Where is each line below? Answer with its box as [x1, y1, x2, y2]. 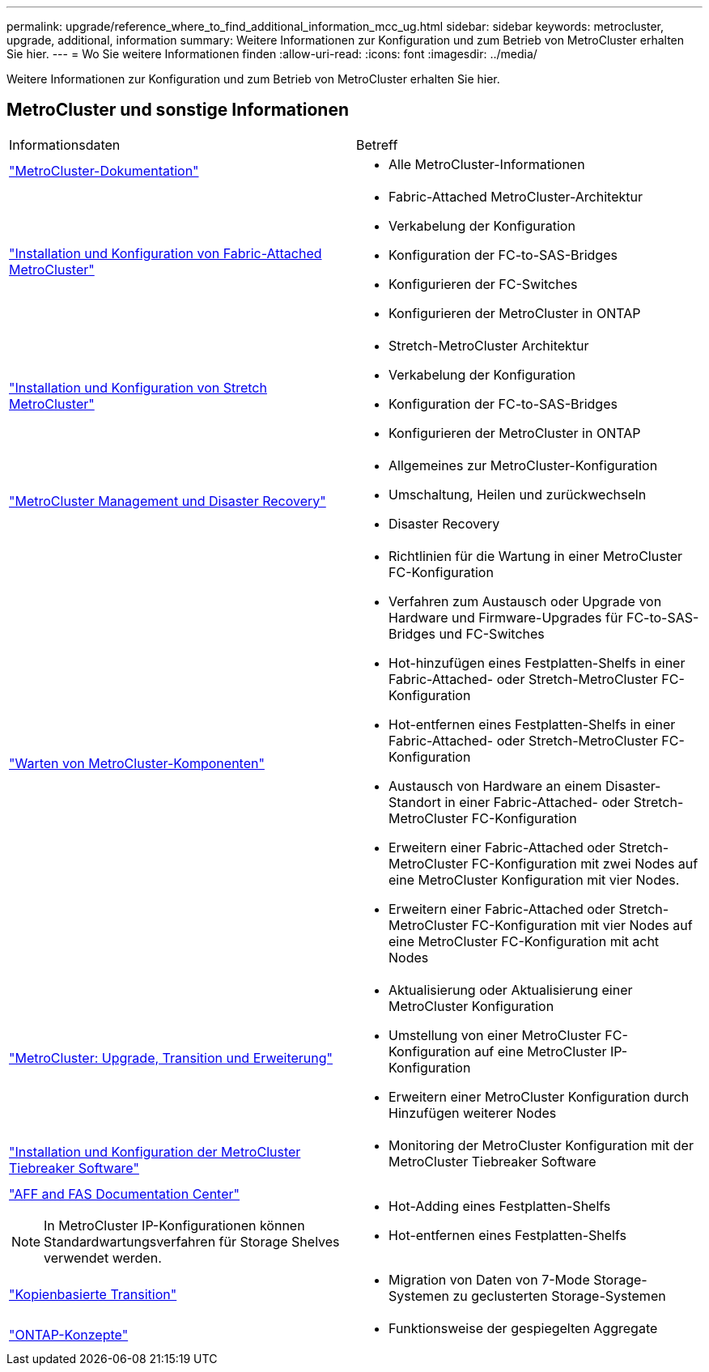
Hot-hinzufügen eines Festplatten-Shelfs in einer [388, 654, 686, 671]
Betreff [356, 136, 398, 153]
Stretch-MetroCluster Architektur [388, 337, 589, 354]
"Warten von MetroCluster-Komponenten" [9, 754, 265, 771]
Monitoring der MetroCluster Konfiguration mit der [388, 1136, 694, 1153]
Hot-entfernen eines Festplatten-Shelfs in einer [388, 716, 676, 733]
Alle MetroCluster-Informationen [388, 155, 585, 172]
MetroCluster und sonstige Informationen [6, 100, 349, 121]
